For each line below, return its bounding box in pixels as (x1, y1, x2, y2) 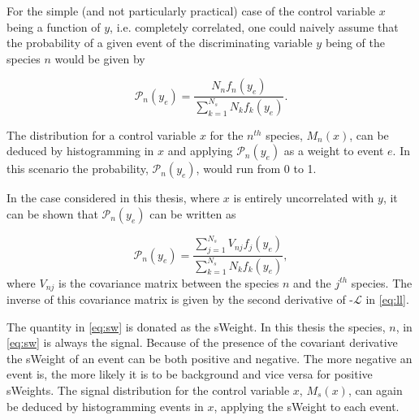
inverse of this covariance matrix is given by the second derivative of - (6, 291, 354, 308)
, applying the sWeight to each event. (214, 397, 400, 414)
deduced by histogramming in (6, 142, 154, 159)
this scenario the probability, (6, 160, 149, 177)
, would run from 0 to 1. (196, 160, 317, 177)
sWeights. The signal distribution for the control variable (6, 382, 290, 399)
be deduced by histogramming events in (6, 397, 204, 414)
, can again (348, 382, 403, 399)
